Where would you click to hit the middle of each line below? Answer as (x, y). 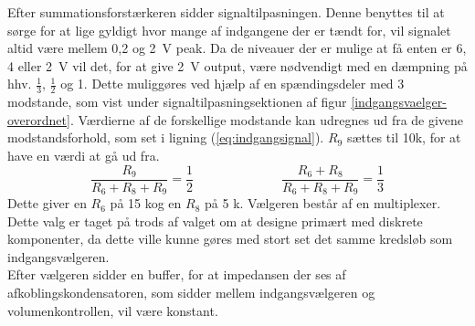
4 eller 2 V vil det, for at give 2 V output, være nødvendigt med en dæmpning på (237, 65)
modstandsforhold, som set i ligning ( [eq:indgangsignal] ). (166, 137)
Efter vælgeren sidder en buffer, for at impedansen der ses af (177, 274)
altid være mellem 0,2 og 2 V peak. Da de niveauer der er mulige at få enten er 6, (237, 48)
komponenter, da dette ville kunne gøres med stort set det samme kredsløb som (230, 239)
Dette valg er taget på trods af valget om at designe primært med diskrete (215, 221)
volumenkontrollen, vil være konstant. (113, 310)
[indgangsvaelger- (399, 102)
